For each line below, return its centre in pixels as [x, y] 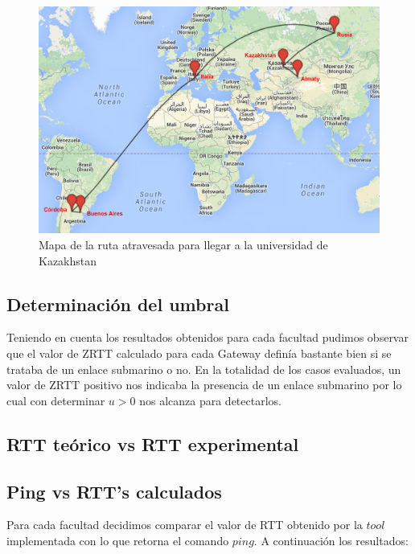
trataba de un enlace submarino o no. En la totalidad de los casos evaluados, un [204, 369]
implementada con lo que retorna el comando [118, 540]
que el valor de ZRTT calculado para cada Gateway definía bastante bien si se [199, 353]
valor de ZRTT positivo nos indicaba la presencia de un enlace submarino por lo [204, 385]
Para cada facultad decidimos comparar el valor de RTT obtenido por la [185, 525]
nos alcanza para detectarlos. [210, 400]
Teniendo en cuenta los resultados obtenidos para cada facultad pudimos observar [207, 337]
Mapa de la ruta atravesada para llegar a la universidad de [183, 244]
